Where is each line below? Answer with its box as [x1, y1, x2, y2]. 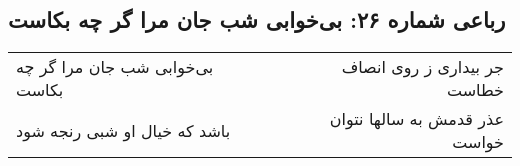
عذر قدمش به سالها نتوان [329, 107, 504, 131]
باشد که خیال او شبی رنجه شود [16, 118, 231, 142]
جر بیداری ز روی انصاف [341, 55, 504, 79]
